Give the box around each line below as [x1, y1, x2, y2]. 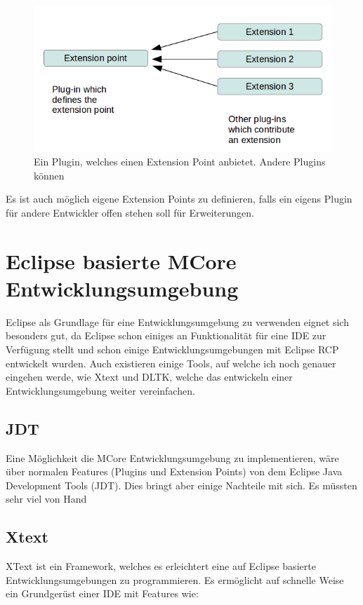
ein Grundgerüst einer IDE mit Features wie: [6, 586, 199, 601]
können [34, 168, 65, 182]
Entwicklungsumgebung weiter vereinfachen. [6, 383, 195, 397]
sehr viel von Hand [6, 491, 87, 506]
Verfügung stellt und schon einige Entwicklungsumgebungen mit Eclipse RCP [6, 341, 339, 356]
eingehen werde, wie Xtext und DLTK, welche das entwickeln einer [6, 369, 293, 384]
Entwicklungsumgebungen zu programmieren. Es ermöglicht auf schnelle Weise [6, 572, 344, 587]
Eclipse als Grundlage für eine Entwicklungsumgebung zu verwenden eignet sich [6, 314, 349, 329]
